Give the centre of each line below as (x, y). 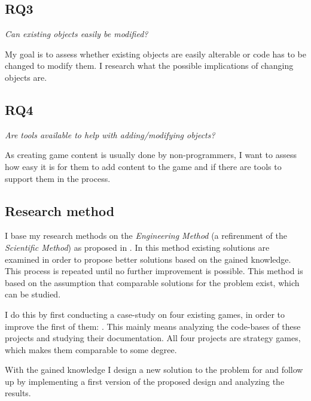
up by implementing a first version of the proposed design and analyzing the (145, 381)
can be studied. (33, 294)
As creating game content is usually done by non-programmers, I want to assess (151, 155)
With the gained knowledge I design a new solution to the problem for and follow (154, 370)
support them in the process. (58, 178)
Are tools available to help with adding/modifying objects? (110, 134)
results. (18, 393)
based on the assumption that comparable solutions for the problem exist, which (152, 282)
